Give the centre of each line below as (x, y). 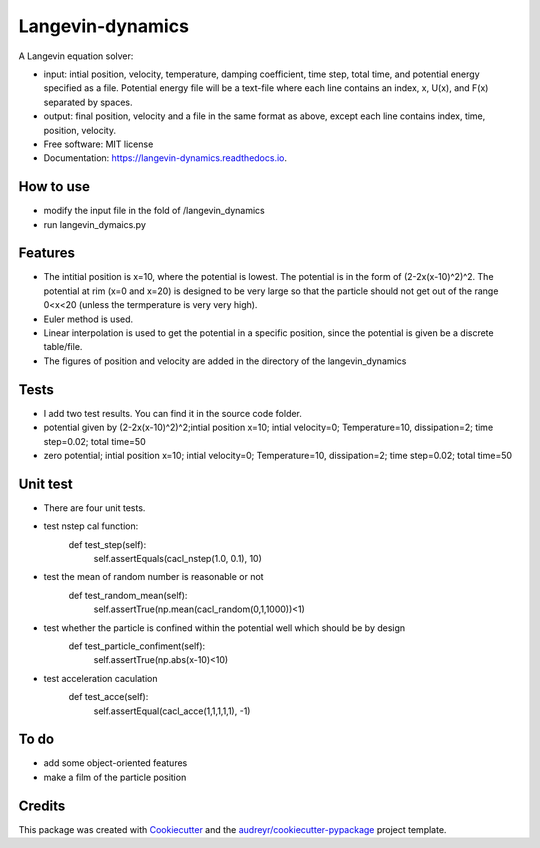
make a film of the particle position (115, 777)
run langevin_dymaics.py (95, 224)
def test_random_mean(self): (128, 595)
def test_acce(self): (108, 697)
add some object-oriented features (115, 763)
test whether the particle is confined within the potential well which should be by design (224, 627)
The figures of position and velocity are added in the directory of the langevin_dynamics (225, 361)
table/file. (63, 347)
